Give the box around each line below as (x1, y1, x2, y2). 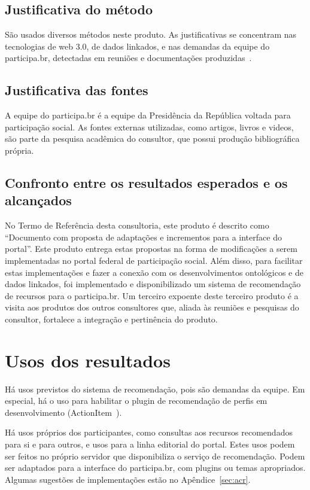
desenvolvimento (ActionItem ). (5, 406, 122, 418)
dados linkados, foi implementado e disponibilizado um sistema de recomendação (5, 278, 301, 290)
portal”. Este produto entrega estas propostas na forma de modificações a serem (5, 242, 297, 255)
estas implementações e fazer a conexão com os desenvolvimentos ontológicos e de (5, 266, 303, 278)
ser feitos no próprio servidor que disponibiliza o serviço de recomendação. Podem (5, 449, 305, 462)
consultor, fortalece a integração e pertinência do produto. (5, 312, 218, 325)
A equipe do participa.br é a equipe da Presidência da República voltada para (5, 109, 291, 121)
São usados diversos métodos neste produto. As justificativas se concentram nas (5, 28, 297, 41)
